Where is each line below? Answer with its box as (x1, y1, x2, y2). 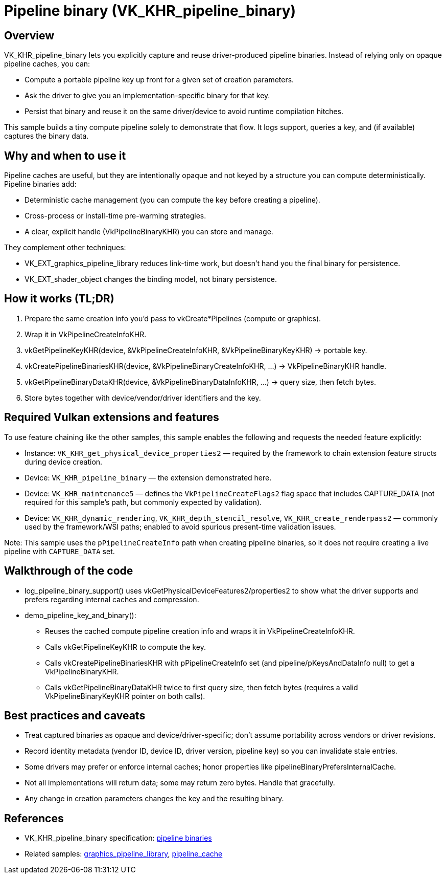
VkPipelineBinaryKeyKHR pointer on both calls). (45, 691, 205, 700)
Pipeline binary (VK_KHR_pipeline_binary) (4, 2, 296, 19)
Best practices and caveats (4, 709, 146, 722)
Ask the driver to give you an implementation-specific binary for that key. (25, 91, 270, 100)
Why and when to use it (4, 149, 126, 162)
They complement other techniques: (4, 243, 126, 252)
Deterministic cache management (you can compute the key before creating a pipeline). (25, 195, 320, 205)
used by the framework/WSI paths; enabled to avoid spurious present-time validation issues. (25, 522, 336, 531)
